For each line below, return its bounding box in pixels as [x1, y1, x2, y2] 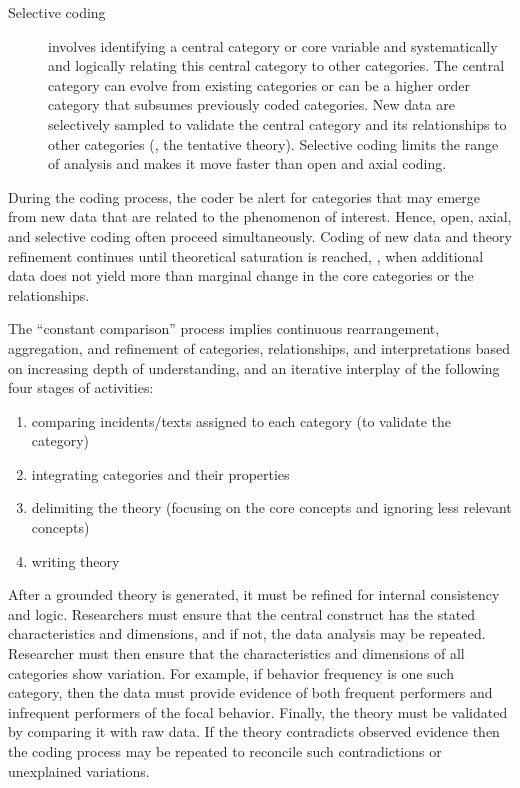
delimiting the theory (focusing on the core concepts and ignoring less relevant [31, 497, 512, 518]
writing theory [31, 550, 120, 571]
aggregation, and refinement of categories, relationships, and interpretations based [8, 337, 510, 358]
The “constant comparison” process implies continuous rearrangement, [8, 318, 440, 339]
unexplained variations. [8, 760, 150, 781]
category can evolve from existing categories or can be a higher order [48, 74, 470, 95]
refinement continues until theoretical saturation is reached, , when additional [8, 245, 484, 266]
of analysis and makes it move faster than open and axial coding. [48, 153, 447, 174]
